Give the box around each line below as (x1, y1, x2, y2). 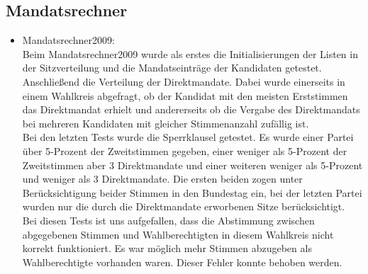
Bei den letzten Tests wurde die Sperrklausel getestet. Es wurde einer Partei (22, 130, 354, 144)
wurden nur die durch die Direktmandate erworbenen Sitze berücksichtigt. (22, 199, 345, 214)
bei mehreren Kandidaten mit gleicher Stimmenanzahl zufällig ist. (22, 115, 309, 130)
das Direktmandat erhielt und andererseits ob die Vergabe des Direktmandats (22, 102, 360, 117)
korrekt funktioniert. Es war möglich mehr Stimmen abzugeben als (22, 241, 312, 256)
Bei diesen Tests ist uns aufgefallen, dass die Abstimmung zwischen (22, 212, 315, 227)
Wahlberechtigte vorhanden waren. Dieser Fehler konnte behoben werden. (22, 254, 342, 269)
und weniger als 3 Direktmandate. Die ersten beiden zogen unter (22, 171, 303, 186)
